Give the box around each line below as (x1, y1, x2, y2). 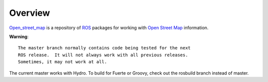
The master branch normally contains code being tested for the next (18, 45, 191, 51)
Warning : (9, 34, 29, 40)
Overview (9, 7, 50, 18)
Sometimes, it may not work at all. (18, 59, 107, 65)
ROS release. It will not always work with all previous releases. (18, 52, 188, 58)
